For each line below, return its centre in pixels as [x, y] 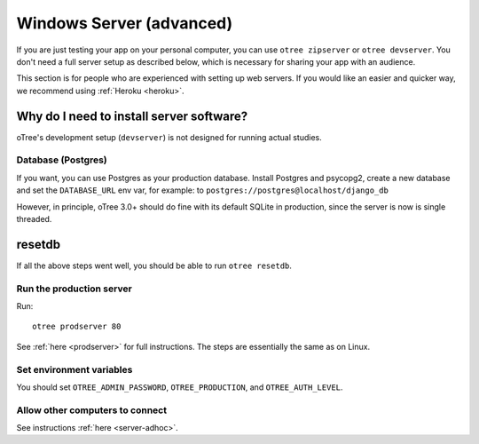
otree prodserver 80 [77, 327]
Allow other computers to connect [92, 410]
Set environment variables [75, 369]
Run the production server [74, 289]
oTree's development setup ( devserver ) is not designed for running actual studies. [169, 137]
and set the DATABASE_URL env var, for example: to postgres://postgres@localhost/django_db [203, 190]
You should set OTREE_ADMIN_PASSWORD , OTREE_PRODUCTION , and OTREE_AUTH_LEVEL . [180, 387]
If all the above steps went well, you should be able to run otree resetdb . [154, 266]
